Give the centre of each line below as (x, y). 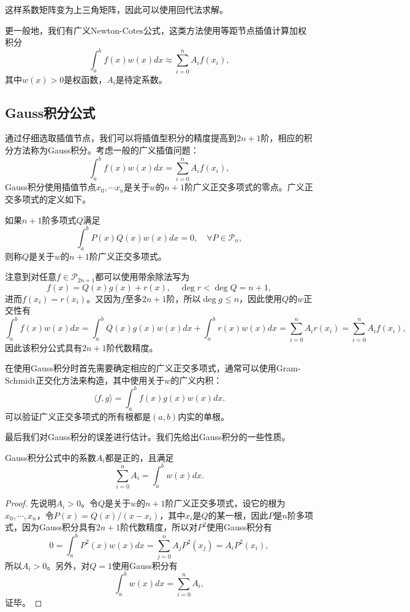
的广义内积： (196, 380)
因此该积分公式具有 (44, 347)
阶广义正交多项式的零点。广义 (244, 187)
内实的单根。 (204, 416)
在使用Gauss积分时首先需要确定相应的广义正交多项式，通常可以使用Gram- (153, 368)
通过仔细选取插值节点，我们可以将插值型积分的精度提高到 (121, 138)
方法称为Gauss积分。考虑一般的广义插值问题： (106, 150)
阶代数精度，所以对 (159, 527)
